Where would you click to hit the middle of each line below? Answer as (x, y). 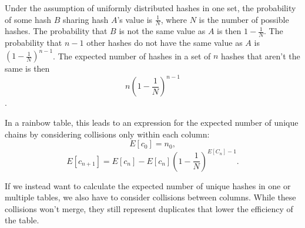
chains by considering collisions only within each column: (107, 134)
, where (174, 19)
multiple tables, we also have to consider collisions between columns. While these (150, 197)
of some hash (28, 19)
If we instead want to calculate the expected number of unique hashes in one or (148, 185)
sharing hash (86, 19)
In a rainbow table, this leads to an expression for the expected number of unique (152, 123)
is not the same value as (162, 31)
